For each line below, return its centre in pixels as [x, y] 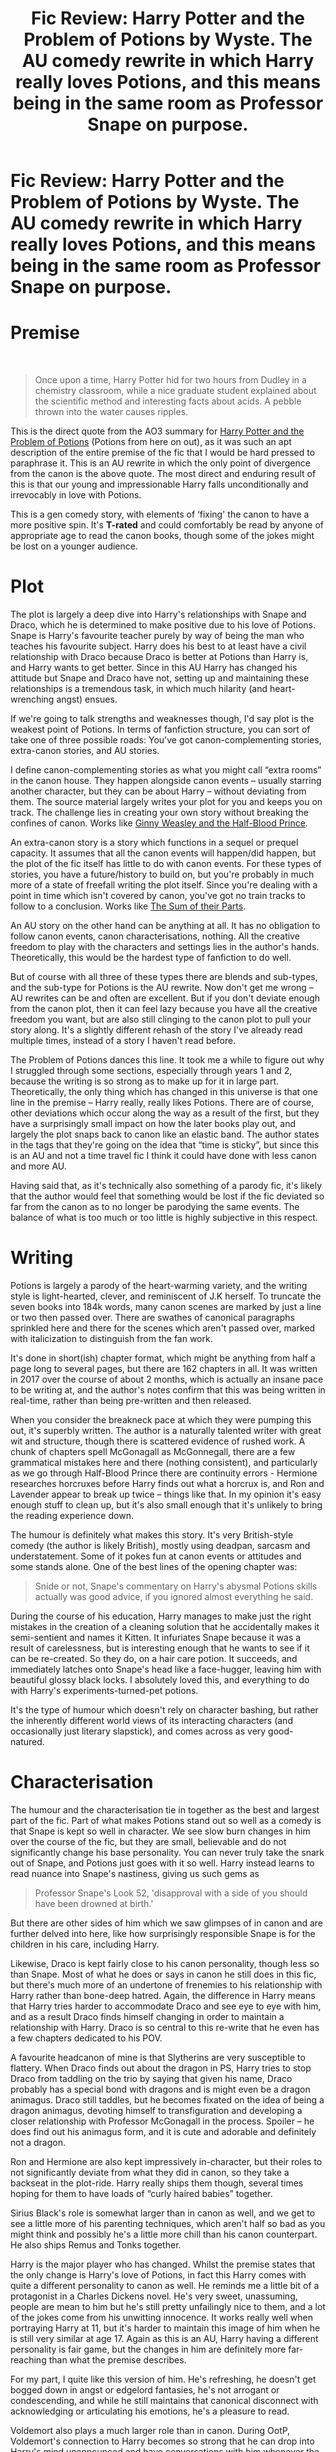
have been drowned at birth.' [94, 1903]
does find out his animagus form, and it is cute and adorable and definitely [163, 2131]
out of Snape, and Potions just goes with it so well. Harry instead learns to [162, 1863]
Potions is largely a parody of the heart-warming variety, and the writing [159, 1285]
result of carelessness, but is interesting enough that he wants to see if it [160, 1648]
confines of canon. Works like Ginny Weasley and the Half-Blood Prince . [159, 823]
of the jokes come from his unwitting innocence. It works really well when [162, 2317]
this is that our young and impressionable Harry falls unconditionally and [159, 484]
